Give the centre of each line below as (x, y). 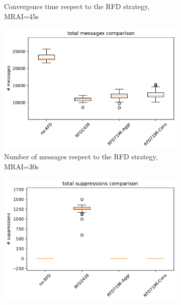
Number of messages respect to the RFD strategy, (81, 157)
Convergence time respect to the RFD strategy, (77, 6)
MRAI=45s (22, 16)
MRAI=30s (22, 166)
